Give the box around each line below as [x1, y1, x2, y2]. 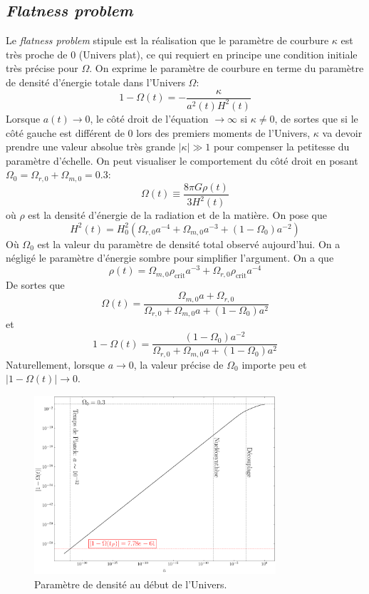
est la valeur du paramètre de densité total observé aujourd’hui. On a [37, 236, 341, 251]
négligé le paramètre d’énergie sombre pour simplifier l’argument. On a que [6, 250, 334, 265]
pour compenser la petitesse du [213, 139, 350, 154]
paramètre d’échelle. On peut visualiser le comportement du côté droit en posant [6, 153, 358, 168]
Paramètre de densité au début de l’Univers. [34, 577, 227, 592]
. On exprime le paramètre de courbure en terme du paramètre [89, 61, 364, 76]
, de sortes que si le [274, 111, 358, 126]
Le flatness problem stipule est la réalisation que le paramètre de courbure [6, 33, 329, 48]
